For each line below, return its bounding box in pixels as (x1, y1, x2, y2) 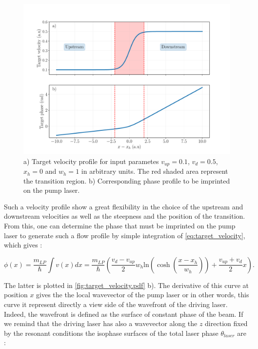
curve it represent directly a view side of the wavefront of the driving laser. (4, 299, 228, 309)
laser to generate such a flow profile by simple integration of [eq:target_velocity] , (4, 230, 245, 240)
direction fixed (205, 318, 248, 328)
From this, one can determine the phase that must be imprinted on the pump (4, 221, 236, 231)
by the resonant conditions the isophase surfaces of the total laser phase (4, 328, 218, 338)
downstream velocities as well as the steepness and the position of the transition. (4, 211, 245, 221)
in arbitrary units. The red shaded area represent (81, 166, 228, 176)
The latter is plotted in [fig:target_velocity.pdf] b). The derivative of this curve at (4, 280, 249, 290)
